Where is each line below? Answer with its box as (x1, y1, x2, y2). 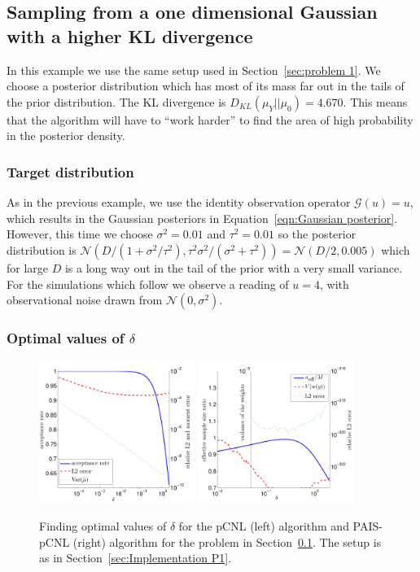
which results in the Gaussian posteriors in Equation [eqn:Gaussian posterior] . (7, 209, 398, 226)
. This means (343, 93, 408, 110)
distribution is (7, 241, 77, 258)
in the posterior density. (7, 127, 125, 144)
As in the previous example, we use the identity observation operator (7, 194, 351, 211)
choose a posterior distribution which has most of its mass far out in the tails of (7, 77, 405, 94)
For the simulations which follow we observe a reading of (7, 275, 289, 292)
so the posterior (278, 225, 357, 242)
